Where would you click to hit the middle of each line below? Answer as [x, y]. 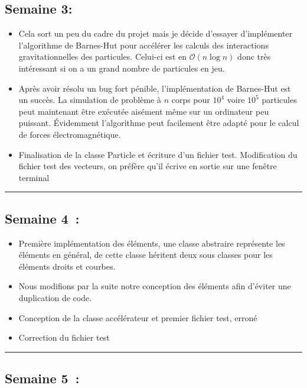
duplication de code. [55, 297]
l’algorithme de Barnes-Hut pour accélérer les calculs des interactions [143, 45]
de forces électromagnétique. [70, 134]
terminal [34, 177]
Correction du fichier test [64, 337]
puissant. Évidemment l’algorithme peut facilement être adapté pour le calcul [159, 123]
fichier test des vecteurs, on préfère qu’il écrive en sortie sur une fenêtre [148, 166]
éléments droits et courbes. [67, 266]
